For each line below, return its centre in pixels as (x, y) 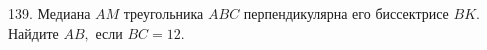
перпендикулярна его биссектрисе (346, 13)
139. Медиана (49, 13)
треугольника (163, 13)
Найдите (33, 32)
